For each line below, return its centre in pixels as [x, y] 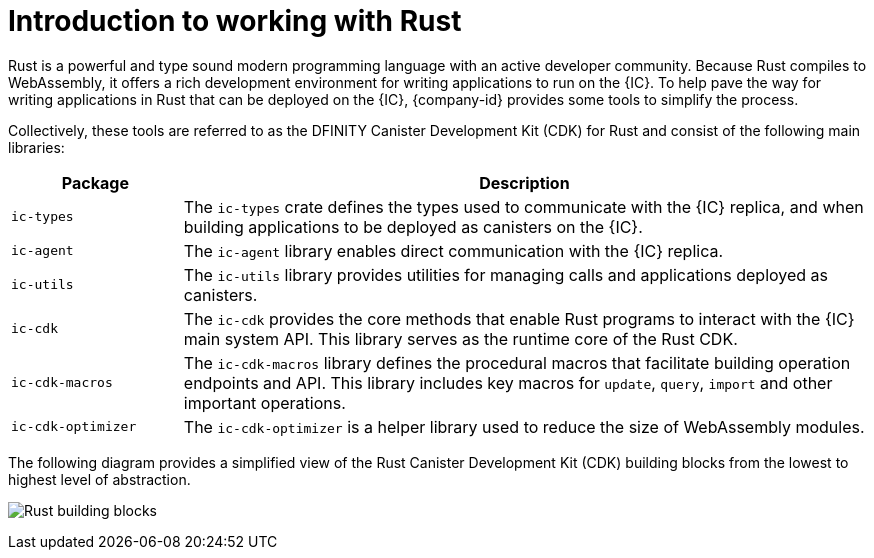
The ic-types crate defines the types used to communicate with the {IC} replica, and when [523, 206]
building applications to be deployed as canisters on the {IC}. [413, 226]
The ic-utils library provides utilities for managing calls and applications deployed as [506, 274]
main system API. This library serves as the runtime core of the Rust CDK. [460, 338]
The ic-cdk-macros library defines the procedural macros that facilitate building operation [517, 362]
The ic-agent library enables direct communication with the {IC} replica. [453, 250]
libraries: [36, 147]
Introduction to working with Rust [235, 21]
